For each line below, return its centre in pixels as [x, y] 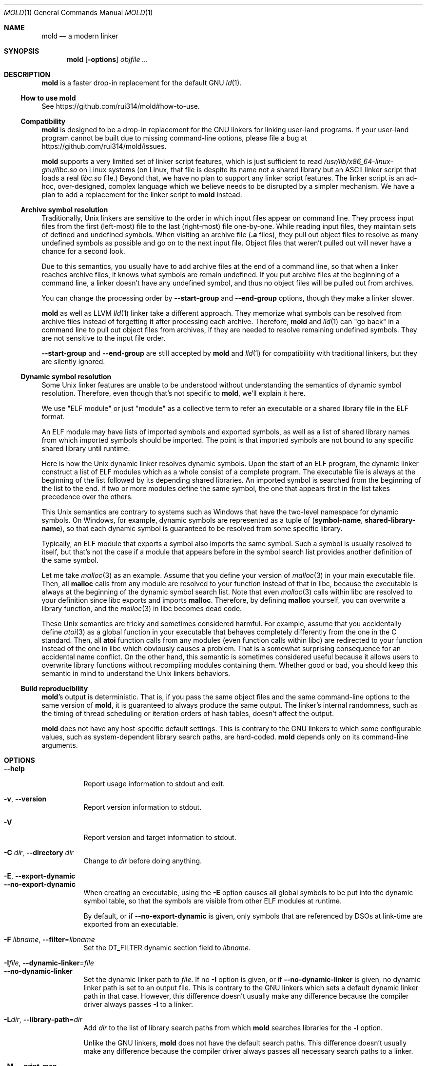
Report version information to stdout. [143, 807]
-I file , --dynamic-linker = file [49, 963]
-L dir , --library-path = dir [43, 1019]
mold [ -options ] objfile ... [107, 59]
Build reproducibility [54, 688]
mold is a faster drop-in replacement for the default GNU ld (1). [142, 83]
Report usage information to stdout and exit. [154, 784]
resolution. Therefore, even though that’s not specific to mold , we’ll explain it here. [174, 393]
